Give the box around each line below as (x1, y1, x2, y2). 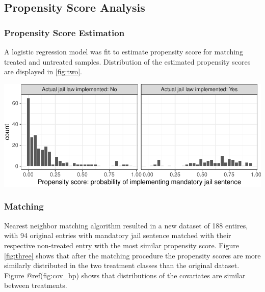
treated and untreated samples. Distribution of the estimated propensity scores (4, 56, 251, 67)
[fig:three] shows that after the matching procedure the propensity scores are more (4, 250, 261, 260)
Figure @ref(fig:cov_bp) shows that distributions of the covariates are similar (4, 270, 246, 280)
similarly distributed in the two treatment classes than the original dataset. (4, 260, 240, 271)
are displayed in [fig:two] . (4, 66, 82, 77)
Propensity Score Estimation (4, 26, 125, 39)
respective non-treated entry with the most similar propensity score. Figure (4, 240, 239, 250)
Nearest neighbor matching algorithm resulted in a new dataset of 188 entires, (4, 220, 248, 230)
